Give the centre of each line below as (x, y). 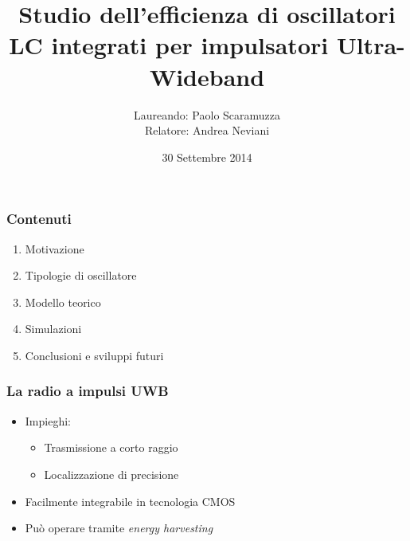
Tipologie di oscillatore (81, 275)
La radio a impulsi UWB (88, 391)
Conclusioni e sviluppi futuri (94, 355)
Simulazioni (53, 329)
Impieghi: (48, 420)
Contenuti (39, 219)
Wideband (207, 76)
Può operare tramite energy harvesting (119, 528)
